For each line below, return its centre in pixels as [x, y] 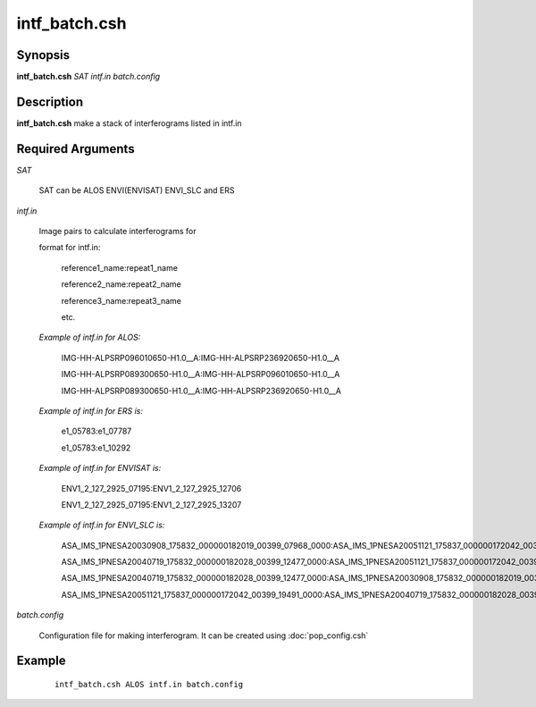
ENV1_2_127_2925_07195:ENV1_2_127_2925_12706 [151, 488]
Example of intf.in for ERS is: [91, 410]
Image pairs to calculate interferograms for [117, 231]
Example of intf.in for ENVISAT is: [100, 468]
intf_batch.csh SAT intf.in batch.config [88, 77]
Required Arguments [75, 149]
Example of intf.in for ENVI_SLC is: [102, 525]
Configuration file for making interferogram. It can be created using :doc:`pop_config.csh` [204, 635]
